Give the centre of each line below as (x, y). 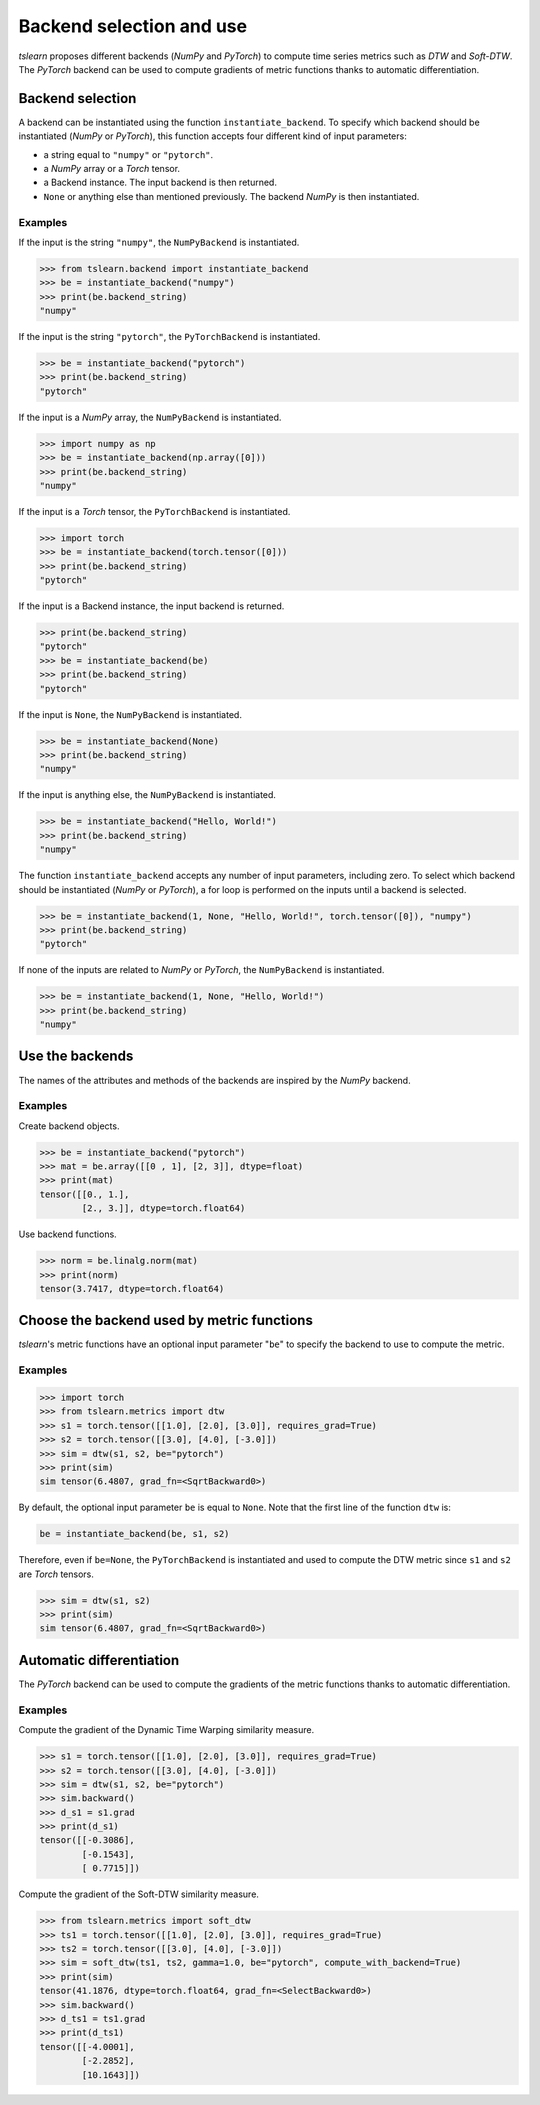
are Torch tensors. (56, 1574)
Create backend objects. (69, 1126)
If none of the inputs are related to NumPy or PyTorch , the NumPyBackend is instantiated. (201, 970)
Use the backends (76, 1056)
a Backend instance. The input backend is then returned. (160, 182)
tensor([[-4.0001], (87, 2046)
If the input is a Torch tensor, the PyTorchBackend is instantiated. (154, 511)
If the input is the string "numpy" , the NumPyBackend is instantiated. (159, 242)
